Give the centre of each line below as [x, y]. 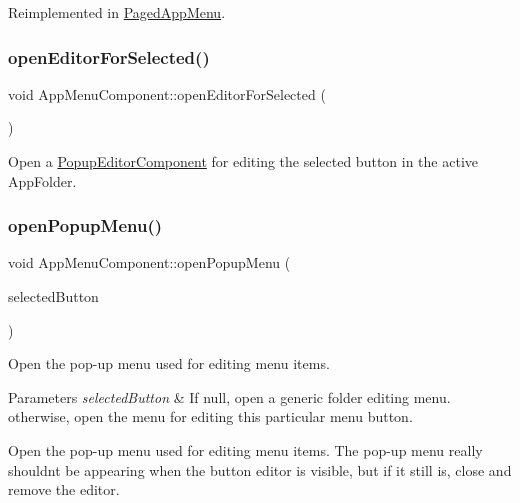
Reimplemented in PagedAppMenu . [117, 12]
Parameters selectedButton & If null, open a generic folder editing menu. [229, 396]
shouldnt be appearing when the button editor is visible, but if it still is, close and [260, 469]
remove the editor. [64, 489]
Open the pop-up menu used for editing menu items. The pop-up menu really [245, 449]
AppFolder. [42, 180]
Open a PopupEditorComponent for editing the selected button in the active [243, 161]
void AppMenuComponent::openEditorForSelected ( [167, 93]
